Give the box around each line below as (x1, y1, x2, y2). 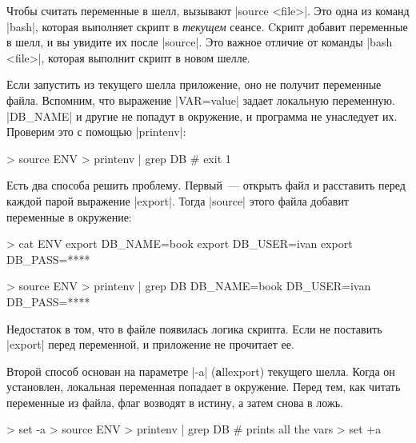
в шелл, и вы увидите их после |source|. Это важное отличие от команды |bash (6, 34, 393, 50)
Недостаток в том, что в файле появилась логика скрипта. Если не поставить (6, 320, 382, 337)
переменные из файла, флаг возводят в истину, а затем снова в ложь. (6, 393, 343, 410)
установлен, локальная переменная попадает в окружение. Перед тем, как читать (6, 378, 401, 395)
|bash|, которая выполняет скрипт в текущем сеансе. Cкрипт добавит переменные (6, 18, 408, 34)
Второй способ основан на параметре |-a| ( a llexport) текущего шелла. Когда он (6, 362, 395, 379)
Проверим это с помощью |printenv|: (6, 123, 186, 140)
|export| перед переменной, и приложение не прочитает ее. (6, 336, 294, 353)
